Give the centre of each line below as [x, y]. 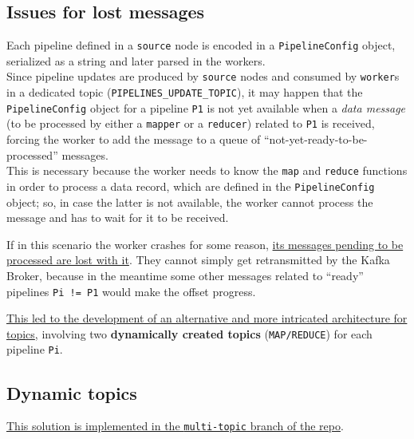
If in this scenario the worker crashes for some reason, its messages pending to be [205, 244]
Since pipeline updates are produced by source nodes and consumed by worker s [203, 76]
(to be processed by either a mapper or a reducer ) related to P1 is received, [191, 123]
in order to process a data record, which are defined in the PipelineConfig [191, 186]
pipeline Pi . [35, 349]
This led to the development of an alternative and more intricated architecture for [207, 318]
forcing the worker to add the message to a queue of [134, 139]
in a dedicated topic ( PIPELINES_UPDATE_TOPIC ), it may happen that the [185, 92]
